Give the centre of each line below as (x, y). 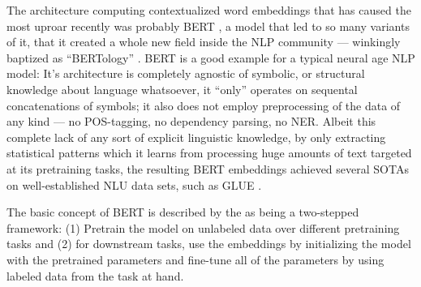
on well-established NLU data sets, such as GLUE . (134, 184)
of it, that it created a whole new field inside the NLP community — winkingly (204, 42)
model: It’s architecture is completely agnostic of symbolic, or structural (186, 73)
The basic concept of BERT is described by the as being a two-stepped (183, 212)
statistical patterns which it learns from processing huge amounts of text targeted (209, 153)
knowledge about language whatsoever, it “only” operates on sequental (182, 89)
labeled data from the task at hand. (95, 275)
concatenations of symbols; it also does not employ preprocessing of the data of (204, 105)
